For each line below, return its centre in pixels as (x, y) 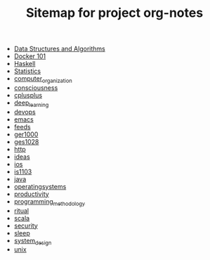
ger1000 (26, 134)
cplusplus (28, 95)
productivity (31, 194)
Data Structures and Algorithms (59, 49)
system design (33, 241)
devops (25, 112)
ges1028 (26, 141)
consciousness (36, 87)
